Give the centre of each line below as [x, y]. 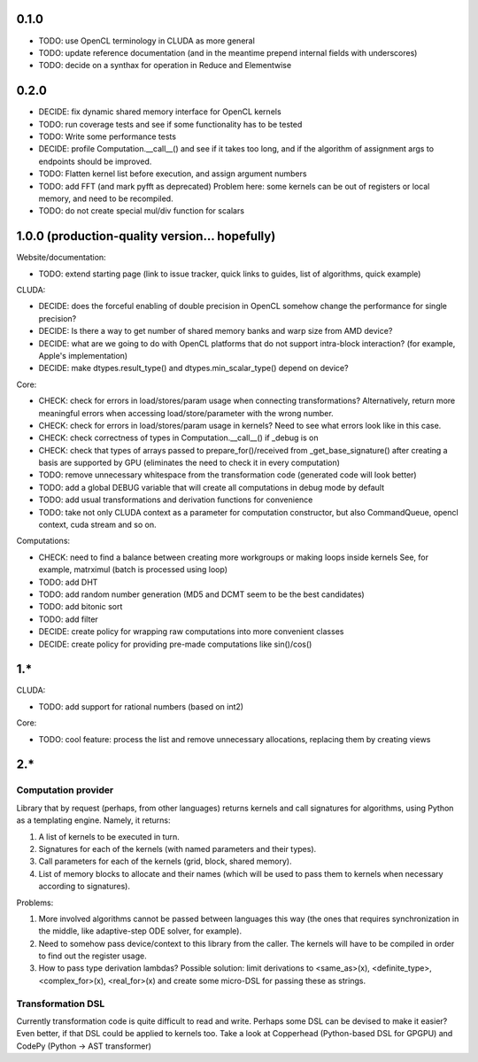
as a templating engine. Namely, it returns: [93, 820]
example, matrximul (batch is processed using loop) [133, 570]
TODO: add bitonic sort [81, 607]
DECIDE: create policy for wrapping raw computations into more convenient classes [191, 632]
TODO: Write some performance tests [108, 136]
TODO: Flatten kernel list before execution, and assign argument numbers [173, 174]
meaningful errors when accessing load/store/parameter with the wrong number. [186, 413]
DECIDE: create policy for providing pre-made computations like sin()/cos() [175, 644]
